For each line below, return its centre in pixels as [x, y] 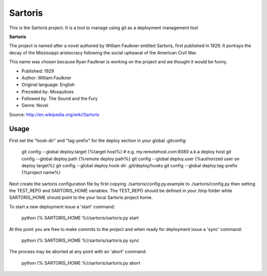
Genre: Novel [35, 105]
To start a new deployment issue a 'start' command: [62, 207]
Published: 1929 [38, 71]
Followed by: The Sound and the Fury [60, 98]
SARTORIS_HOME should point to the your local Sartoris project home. [81, 197]
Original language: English [48, 85]
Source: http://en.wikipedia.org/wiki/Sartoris [54, 114]
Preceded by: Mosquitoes [48, 92]
